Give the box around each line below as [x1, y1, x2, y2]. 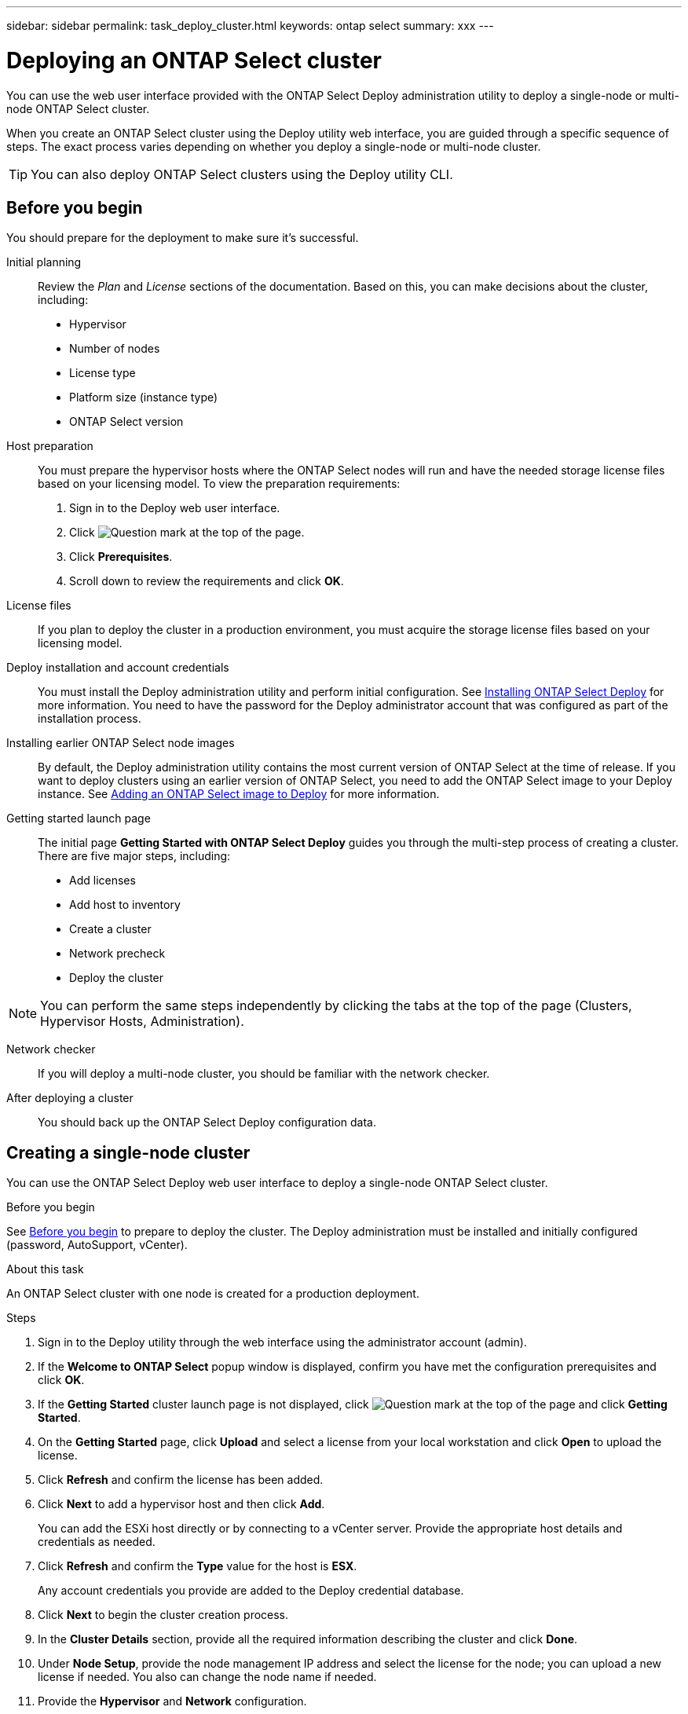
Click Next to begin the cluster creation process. [38, 1608, 289, 1622]
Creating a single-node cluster [6, 1142, 251, 1163]
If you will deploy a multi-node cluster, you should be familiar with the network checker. [38, 1067, 490, 1081]
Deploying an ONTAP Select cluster [6, 46, 382, 74]
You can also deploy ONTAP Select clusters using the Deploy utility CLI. [31, 166, 453, 182]
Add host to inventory [69, 898, 181, 912]
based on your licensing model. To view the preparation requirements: [38, 477, 401, 491]
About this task [6, 1262, 84, 1276]
